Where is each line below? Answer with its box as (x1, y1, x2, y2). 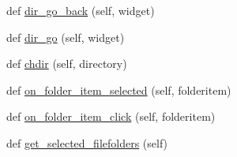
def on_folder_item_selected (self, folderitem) (6, 81, 231, 98)
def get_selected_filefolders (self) (6, 134, 168, 151)
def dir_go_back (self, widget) (6, 2, 155, 18)
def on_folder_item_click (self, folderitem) (6, 108, 216, 125)
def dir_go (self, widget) (6, 28, 125, 45)
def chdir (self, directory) (6, 55, 127, 72)
